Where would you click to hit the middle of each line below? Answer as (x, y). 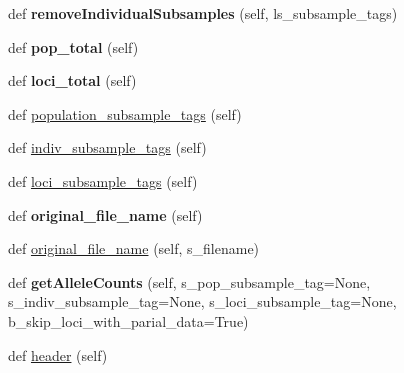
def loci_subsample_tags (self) (103, 180)
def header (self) (58, 354)
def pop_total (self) (73, 46)
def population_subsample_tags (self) (125, 113)
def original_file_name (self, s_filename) (134, 248)
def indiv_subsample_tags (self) (107, 147)
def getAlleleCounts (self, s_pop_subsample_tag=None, (189, 281)
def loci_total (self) (72, 80)
